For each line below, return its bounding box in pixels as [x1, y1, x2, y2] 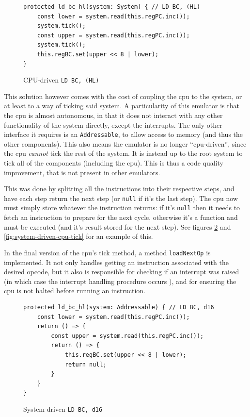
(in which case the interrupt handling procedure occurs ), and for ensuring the [4, 276, 236, 286]
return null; [64, 361, 107, 368]
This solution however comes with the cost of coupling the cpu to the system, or [4, 91, 242, 101]
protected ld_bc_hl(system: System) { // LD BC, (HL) [23, 3, 201, 10]
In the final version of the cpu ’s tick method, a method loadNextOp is [4, 247, 211, 257]
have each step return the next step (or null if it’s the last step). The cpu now [4, 193, 238, 203]
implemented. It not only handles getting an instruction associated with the [4, 257, 229, 267]
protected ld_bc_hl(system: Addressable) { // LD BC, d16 [23, 303, 214, 311]
